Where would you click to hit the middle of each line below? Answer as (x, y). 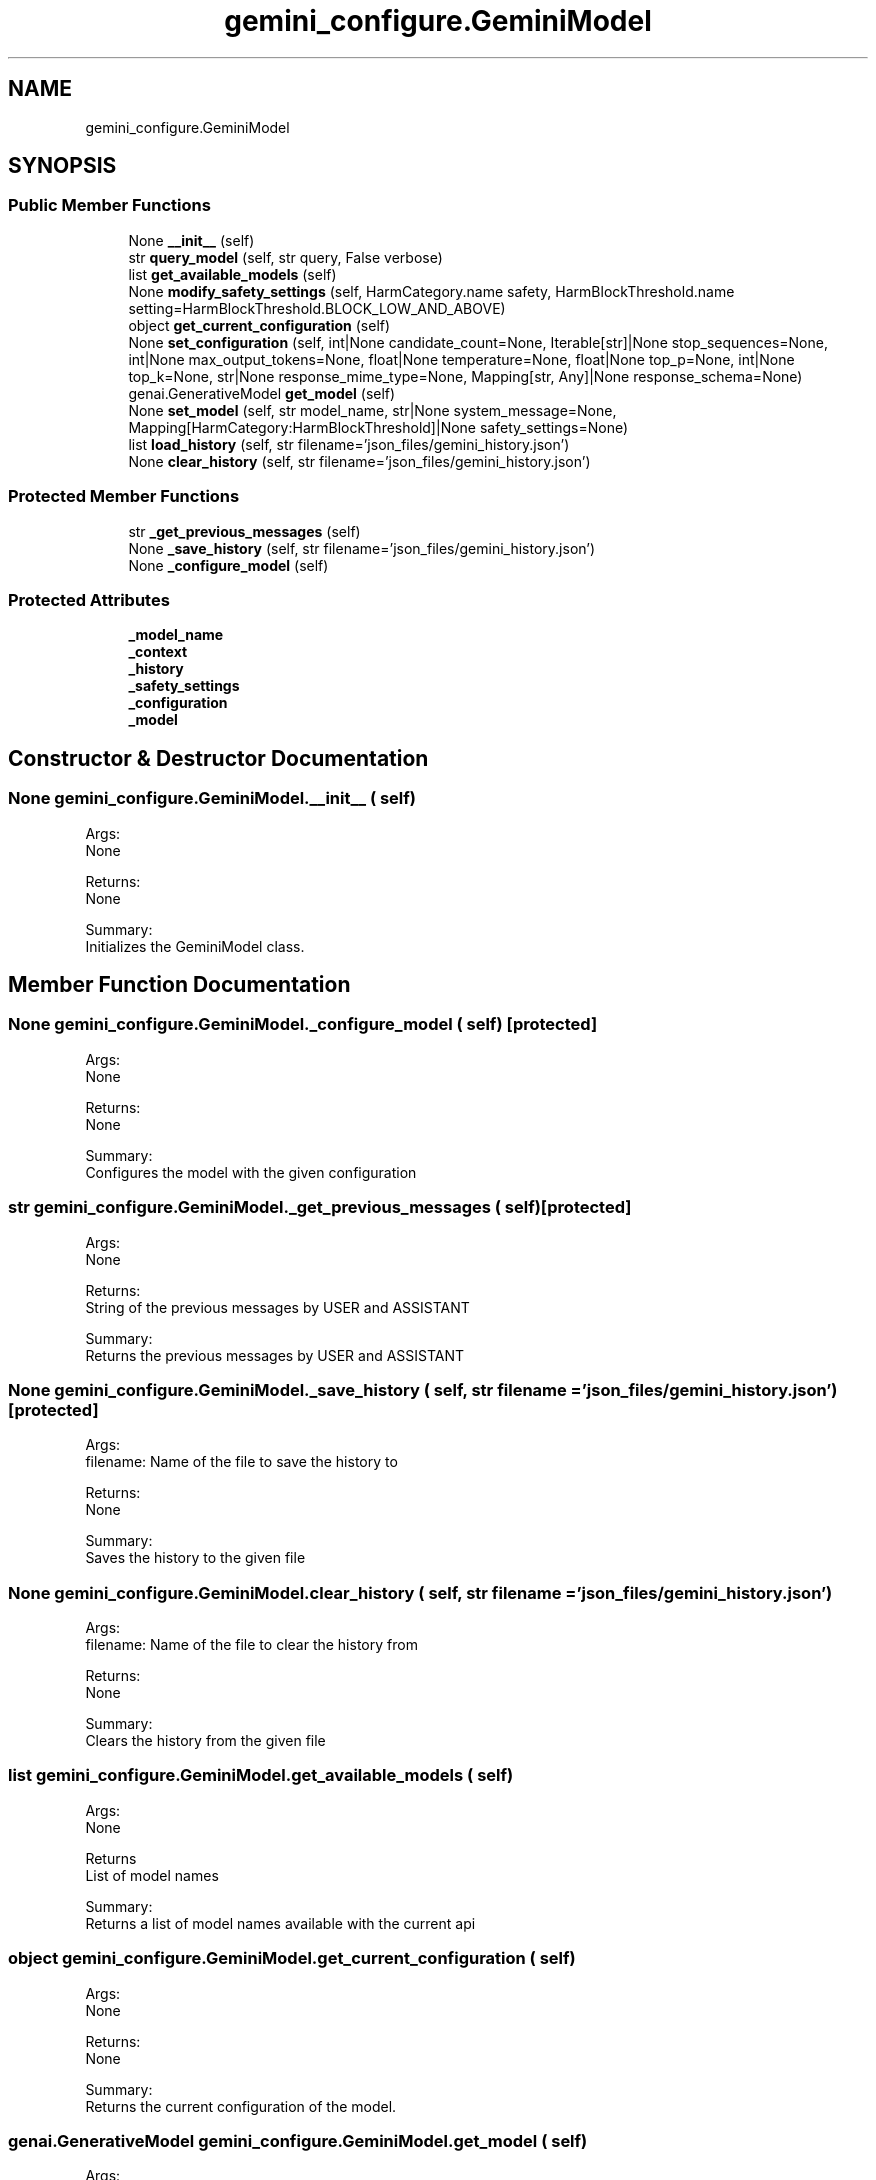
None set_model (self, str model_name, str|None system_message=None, (372, 410)
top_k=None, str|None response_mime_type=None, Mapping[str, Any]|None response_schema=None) (465, 376)
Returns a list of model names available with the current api (280, 1923)
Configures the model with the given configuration (251, 1172)
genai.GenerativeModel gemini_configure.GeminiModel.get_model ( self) (298, 2140)
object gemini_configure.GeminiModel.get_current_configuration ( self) (292, 1958)
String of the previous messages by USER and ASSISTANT (277, 1307)
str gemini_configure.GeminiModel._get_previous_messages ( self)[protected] (320, 1207)
